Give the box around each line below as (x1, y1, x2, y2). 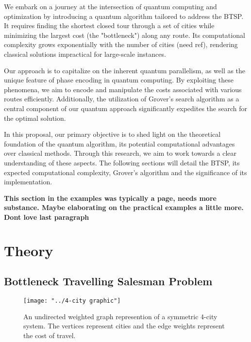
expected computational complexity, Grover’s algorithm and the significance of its (4, 167, 247, 177)
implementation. (4, 177, 52, 187)
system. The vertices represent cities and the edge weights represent (23, 321, 225, 331)
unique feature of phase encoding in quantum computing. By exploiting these (4, 75, 234, 85)
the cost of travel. (23, 330, 76, 340)
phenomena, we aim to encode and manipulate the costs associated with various (4, 84, 242, 94)
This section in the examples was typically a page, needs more (4, 193, 217, 203)
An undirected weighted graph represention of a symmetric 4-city (23, 311, 218, 321)
